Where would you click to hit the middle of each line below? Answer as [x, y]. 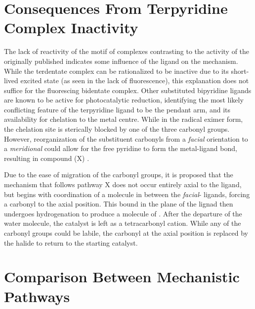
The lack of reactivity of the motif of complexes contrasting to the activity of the [127, 51]
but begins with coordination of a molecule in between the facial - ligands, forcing [127, 194]
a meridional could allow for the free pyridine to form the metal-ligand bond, [121, 148]
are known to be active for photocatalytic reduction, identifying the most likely [124, 100]
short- [240, 71]
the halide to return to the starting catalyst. [71, 242]
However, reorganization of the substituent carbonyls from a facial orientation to [126, 138]
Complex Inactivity [71, 27]
